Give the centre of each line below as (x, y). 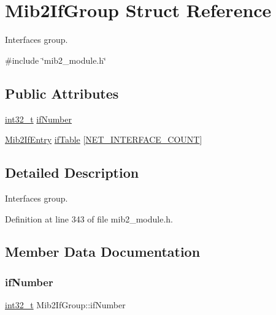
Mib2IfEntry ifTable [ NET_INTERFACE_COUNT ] (104, 139)
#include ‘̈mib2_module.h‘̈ (56, 60)
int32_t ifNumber (38, 119)
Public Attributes (62, 93)
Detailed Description (72, 173)
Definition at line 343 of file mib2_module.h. (89, 218)
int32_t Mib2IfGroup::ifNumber (65, 305)
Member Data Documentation (103, 252)
